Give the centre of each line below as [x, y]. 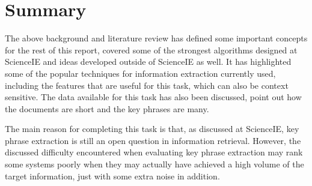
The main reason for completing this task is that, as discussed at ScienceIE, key [152, 129]
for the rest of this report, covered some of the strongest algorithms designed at [151, 49]
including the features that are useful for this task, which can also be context [147, 85]
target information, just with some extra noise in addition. [112, 175]
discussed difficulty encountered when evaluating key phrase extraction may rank [154, 152]
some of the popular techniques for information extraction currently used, [140, 73]
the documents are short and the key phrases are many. [107, 108]
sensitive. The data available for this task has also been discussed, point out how [153, 97]
